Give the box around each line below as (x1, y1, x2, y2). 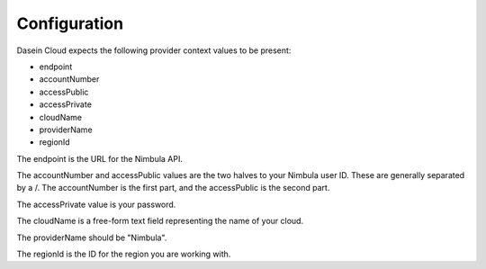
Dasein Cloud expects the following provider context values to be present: (16, 45, 292, 56)
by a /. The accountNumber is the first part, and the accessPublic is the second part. (16, 183, 330, 193)
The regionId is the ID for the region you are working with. (16, 248, 231, 260)
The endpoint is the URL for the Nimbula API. (16, 153, 184, 164)
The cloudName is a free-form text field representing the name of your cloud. (16, 216, 304, 227)
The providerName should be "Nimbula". (16, 232, 167, 243)
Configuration (16, 13, 124, 33)
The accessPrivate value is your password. (16, 199, 176, 210)
